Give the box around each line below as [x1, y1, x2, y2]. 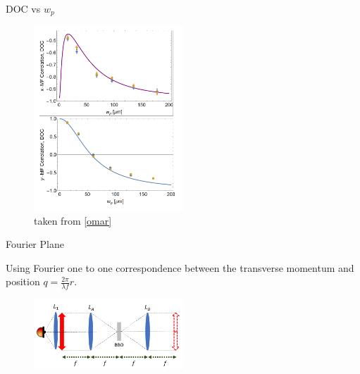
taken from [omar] [34, 213, 112, 227]
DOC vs [6, 1, 41, 15]
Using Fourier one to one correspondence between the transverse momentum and [6, 260, 354, 275]
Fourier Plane [6, 237, 64, 251]
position [6, 274, 40, 289]
